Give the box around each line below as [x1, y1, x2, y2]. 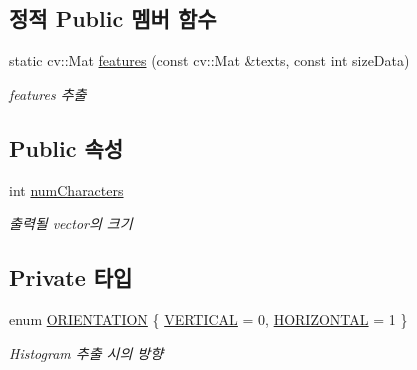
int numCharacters [9, 179, 124, 200]
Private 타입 [9, 262, 133, 293]
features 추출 [9, 83, 87, 104]
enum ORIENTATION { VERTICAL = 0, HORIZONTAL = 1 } [9, 308, 408, 329]
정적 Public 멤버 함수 [9, 3, 217, 34]
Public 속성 [9, 132, 124, 163]
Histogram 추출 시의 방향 [9, 342, 164, 363]
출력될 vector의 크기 [9, 213, 133, 234]
